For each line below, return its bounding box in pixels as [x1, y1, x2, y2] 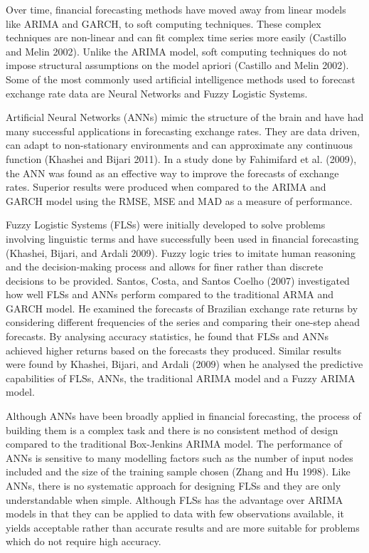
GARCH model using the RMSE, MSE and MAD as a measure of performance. [6, 193, 353, 208]
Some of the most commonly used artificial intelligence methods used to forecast [6, 71, 355, 86]
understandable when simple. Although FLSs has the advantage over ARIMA [6, 492, 343, 507]
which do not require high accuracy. [6, 534, 161, 549]
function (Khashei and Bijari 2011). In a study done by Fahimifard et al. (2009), [6, 151, 357, 166]
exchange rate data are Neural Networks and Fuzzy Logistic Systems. [6, 85, 308, 100]
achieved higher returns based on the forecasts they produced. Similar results [6, 342, 342, 357]
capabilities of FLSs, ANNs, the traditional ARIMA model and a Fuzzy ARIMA [6, 370, 355, 385]
